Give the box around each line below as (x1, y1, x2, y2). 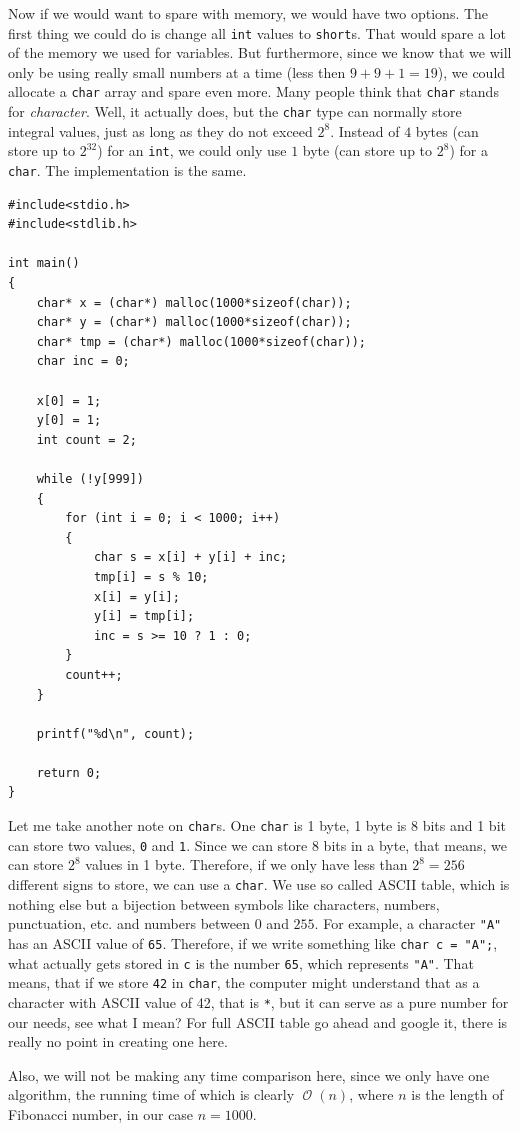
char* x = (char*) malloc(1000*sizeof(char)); (36, 295, 352, 310)
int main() (8, 256, 80, 271)
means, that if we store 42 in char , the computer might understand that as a (8, 972, 480, 993)
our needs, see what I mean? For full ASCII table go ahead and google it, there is (8, 1011, 508, 1032)
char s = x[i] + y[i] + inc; (93, 550, 288, 565)
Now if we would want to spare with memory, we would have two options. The (8, 3, 489, 23)
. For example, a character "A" (314, 913, 502, 934)
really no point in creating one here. (8, 1031, 228, 1052)
